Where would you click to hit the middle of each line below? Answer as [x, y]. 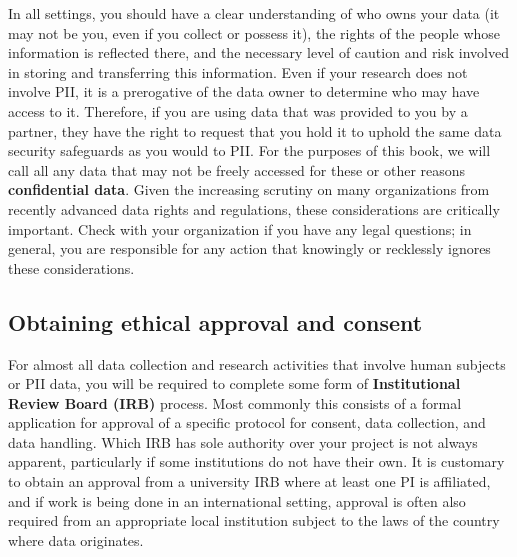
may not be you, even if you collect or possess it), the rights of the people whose [254, 32]
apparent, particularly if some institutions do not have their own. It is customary [256, 461]
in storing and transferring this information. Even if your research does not [238, 71]
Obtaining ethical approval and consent [215, 321]
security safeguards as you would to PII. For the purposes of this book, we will [249, 150]
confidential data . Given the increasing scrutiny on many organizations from [249, 189]
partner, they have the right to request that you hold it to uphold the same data [255, 130]
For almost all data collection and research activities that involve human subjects [257, 363]
